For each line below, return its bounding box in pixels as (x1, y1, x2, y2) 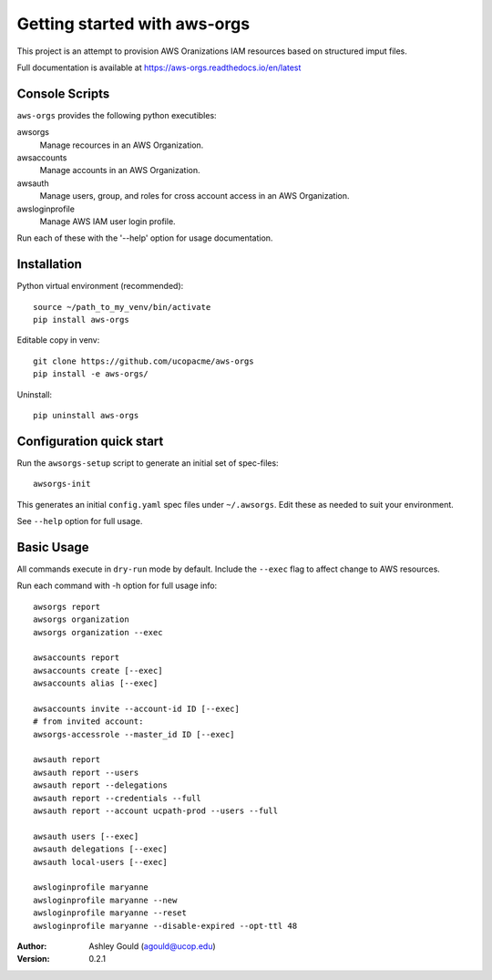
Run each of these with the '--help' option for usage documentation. (16, 232, 273, 243)
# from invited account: (33, 717, 144, 727)
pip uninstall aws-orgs (33, 410, 139, 420)
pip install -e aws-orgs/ (33, 369, 149, 379)
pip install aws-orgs (33, 315, 129, 325)
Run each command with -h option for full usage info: (16, 580, 218, 592)
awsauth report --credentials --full (33, 793, 202, 803)
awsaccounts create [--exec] (33, 665, 163, 676)
